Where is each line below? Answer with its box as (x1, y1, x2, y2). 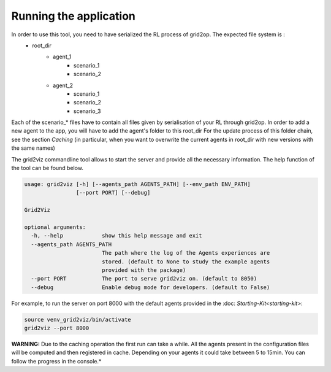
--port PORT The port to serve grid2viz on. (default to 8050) (31, 275, 257, 282)
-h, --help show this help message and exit (31, 232, 202, 239)
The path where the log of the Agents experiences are (101, 249, 270, 257)
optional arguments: (24, 223, 86, 230)
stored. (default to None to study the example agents (101, 258, 270, 265)
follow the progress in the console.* (11, 357, 102, 365)
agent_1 (53, 53, 72, 61)
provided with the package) (101, 266, 186, 273)
